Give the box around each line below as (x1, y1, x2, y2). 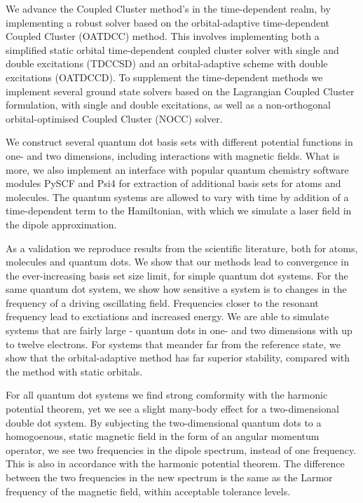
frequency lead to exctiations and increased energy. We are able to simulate (6, 309, 329, 324)
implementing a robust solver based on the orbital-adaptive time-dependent (6, 15, 329, 29)
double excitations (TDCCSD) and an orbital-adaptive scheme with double (6, 56, 328, 71)
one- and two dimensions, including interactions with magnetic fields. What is (6, 148, 340, 163)
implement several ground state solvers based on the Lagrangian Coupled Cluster (6, 83, 355, 98)
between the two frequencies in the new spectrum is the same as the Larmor (6, 470, 333, 484)
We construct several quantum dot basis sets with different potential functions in (6, 135, 353, 149)
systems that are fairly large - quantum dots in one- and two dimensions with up (6, 323, 352, 338)
